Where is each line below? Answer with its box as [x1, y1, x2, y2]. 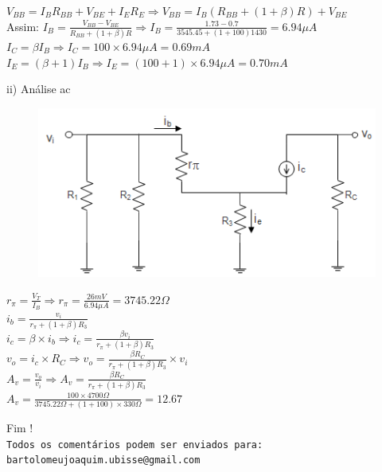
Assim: [6, 18, 39, 34]
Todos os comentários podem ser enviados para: [6, 439, 263, 451]
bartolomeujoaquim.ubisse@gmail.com [6, 454, 201, 466]
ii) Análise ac [6, 80, 71, 97]
